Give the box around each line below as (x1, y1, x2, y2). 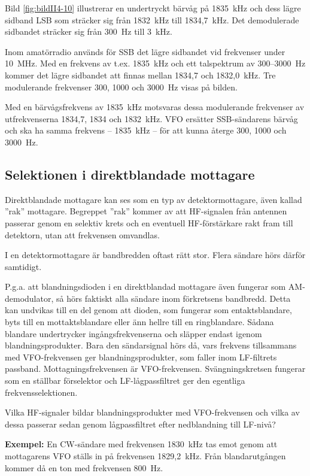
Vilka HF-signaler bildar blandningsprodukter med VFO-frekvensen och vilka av (5, 406, 300, 419)
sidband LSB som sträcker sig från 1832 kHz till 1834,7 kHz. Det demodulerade (5, 13, 299, 26)
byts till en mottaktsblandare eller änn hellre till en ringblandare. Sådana (5, 316, 274, 328)
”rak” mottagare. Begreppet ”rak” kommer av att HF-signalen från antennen (5, 205, 287, 217)
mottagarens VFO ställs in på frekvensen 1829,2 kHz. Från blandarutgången (5, 450, 286, 462)
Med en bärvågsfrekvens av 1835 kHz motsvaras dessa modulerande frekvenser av (5, 101, 305, 113)
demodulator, (5, 292, 54, 304)
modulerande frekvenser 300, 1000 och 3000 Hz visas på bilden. (5, 80, 238, 93)
